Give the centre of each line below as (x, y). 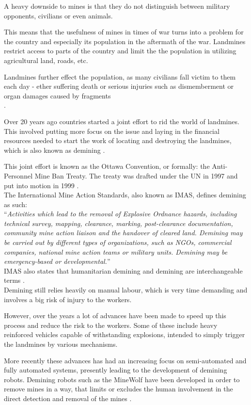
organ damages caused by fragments (57, 95)
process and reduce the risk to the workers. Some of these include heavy (111, 325)
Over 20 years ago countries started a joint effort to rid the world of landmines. (122, 121)
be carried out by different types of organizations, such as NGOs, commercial (118, 242)
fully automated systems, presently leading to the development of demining (116, 370)
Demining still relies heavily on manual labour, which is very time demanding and (126, 290)
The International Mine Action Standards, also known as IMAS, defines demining (125, 195)
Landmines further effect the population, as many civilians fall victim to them (120, 76)
